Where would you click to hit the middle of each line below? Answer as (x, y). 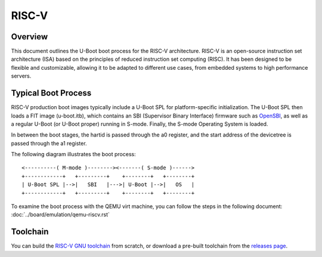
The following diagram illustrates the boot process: (74, 154)
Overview (30, 37)
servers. (21, 76)
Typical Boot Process (51, 93)
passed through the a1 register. (49, 143)
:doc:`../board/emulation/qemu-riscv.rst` (61, 215)
